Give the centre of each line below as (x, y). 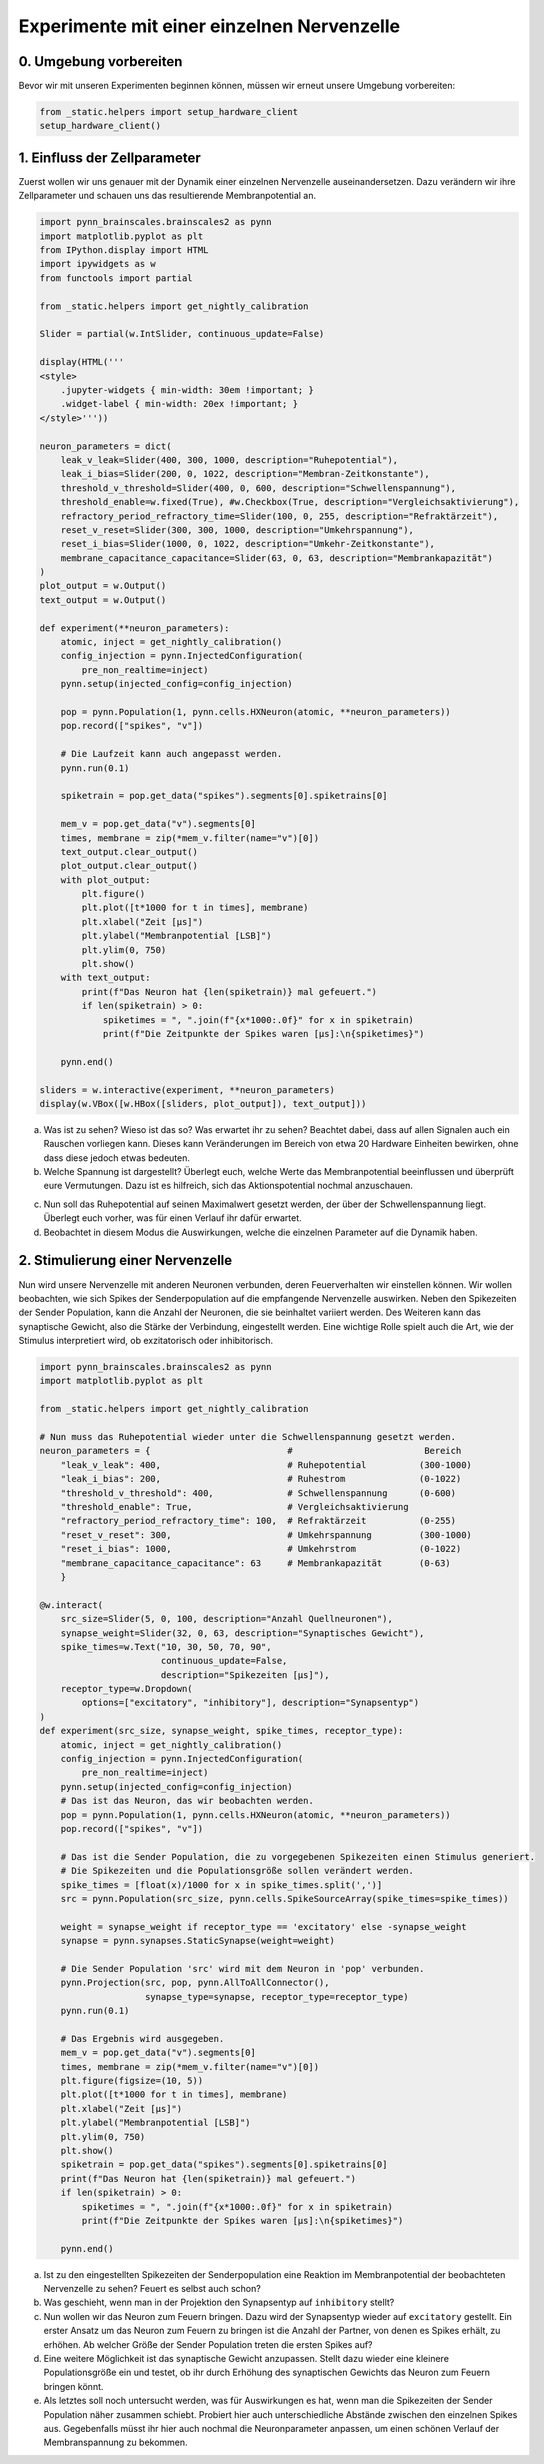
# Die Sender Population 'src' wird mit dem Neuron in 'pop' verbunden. (242, 1968)
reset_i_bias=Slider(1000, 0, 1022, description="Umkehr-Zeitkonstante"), (247, 544)
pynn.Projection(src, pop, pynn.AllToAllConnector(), (195, 1983)
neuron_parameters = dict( (105, 446)
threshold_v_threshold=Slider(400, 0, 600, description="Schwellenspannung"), (258, 488)
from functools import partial (116, 278)
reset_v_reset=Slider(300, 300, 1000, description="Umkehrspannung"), (237, 529)
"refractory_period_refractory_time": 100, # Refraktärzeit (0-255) (258, 1521)
